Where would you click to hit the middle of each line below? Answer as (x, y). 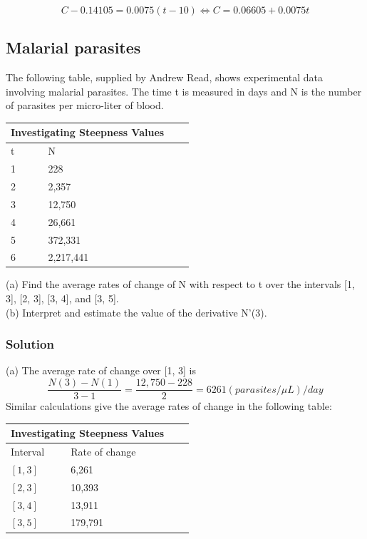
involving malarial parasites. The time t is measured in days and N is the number (184, 91)
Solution (30, 344)
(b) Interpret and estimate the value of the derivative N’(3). (136, 312)
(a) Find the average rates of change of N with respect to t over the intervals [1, (180, 284)
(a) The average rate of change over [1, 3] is (101, 370)
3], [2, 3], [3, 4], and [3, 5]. (62, 298)
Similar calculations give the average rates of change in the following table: (169, 406)
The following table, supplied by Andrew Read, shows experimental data (165, 77)
